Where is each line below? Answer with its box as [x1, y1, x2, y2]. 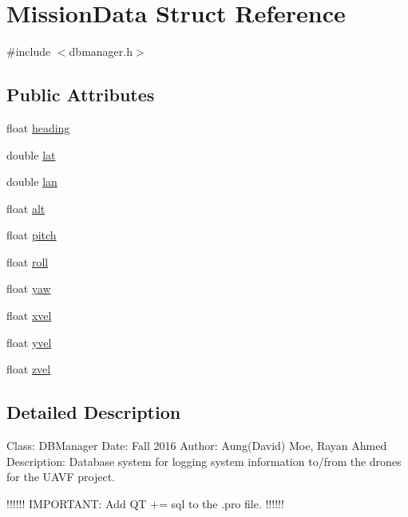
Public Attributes [6, 82, 155, 107]
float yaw [6, 280, 51, 297]
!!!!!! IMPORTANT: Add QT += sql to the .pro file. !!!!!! [6, 495, 284, 511]
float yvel [6, 333, 52, 350]
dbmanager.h [69, 43, 133, 60]
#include [6, 43, 51, 60]
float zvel [6, 361, 51, 377]
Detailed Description [6, 400, 181, 424]
